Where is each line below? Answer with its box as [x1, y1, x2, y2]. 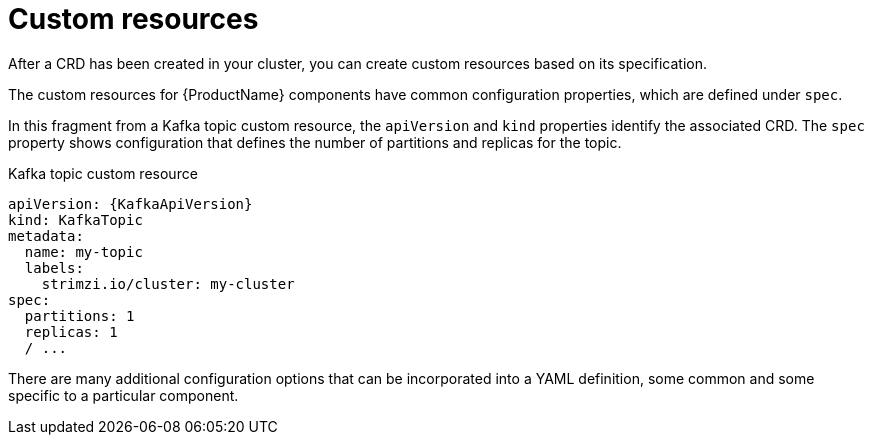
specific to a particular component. [8, 386, 239, 404]
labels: [24, 259, 84, 276]
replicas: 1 [24, 323, 118, 340]
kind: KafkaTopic [8, 211, 143, 228]
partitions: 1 [24, 307, 135, 324]
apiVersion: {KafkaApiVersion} [8, 195, 253, 212]
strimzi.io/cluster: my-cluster [41, 275, 295, 292]
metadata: [8, 227, 84, 244]
